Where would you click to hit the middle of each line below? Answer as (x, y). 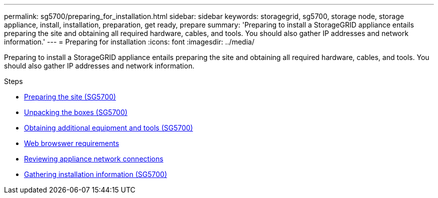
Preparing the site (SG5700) (70, 97)
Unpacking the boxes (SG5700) (76, 112)
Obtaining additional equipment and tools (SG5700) (108, 128)
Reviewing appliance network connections (94, 159)
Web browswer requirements (72, 143)
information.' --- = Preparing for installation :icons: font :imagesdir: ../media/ (129, 42)
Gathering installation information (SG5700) (96, 174)
